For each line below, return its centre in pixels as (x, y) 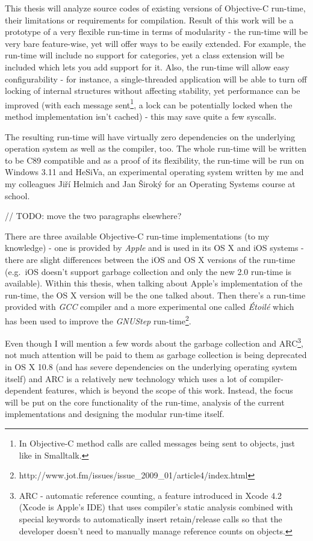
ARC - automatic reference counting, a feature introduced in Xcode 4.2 (150, 495)
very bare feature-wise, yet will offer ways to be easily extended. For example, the (155, 43)
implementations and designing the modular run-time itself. (115, 414)
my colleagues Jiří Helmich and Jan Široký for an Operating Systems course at (150, 183)
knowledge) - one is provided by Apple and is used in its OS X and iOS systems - (154, 248)
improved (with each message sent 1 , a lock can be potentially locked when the (149, 104)
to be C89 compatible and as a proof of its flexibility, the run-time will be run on (154, 160)
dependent (24, 390)
